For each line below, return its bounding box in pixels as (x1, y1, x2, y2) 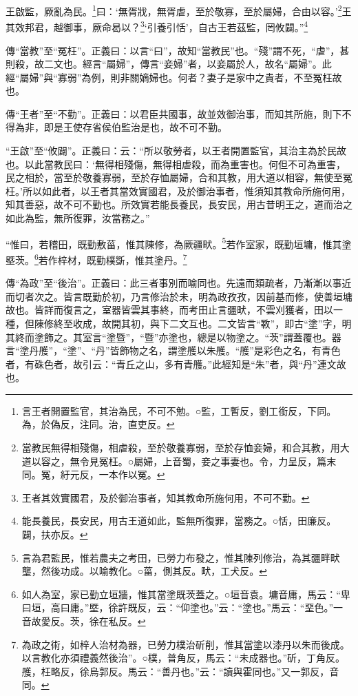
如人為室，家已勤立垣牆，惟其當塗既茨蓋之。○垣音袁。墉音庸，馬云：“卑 (21, 586, 350, 601)
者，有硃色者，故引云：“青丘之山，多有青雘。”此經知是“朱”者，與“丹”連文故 (6, 356, 346, 371)
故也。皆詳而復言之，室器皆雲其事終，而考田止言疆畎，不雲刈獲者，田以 (6, 303, 333, 317)
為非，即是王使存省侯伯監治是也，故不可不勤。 (14, 120, 227, 134)
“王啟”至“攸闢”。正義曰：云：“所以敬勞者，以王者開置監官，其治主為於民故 (6, 143, 347, 158)
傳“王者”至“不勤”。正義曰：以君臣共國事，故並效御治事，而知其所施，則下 (6, 106, 342, 121)
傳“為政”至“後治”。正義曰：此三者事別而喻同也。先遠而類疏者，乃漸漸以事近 (6, 276, 352, 290)
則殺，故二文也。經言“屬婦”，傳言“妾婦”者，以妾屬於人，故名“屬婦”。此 (6, 57, 332, 71)
